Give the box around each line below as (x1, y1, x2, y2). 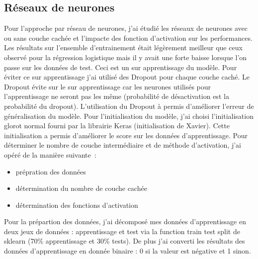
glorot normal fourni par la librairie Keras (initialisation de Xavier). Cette (4, 120, 230, 131)
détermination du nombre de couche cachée (15, 183, 147, 193)
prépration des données (15, 166, 86, 176)
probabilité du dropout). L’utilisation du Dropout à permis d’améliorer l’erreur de (4, 100, 254, 111)
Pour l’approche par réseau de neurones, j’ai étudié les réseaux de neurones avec (4, 23, 248, 33)
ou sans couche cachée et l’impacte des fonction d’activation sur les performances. (4, 32, 253, 43)
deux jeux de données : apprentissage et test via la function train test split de (4, 226, 240, 236)
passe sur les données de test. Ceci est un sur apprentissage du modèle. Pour (4, 62, 237, 72)
